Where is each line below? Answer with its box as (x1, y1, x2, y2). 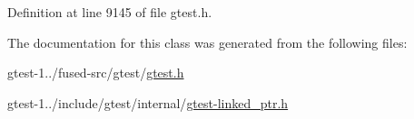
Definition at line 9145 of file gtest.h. (7, 3, 212, 21)
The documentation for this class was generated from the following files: (7, 32, 408, 51)
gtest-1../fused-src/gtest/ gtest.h (7, 63, 184, 82)
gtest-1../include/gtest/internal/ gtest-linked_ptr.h (7, 93, 289, 112)
